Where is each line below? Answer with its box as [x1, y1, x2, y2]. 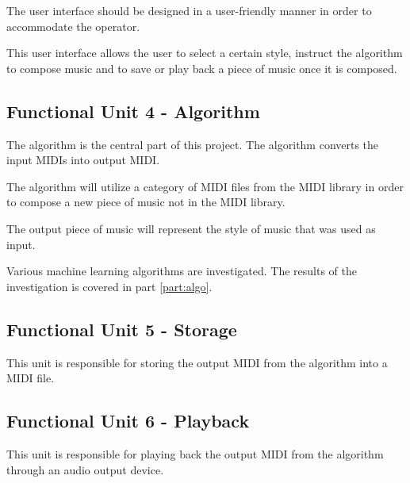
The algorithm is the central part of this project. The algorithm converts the [6, 136, 379, 152]
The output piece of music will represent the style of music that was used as [6, 220, 376, 236]
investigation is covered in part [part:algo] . [6, 278, 213, 294]
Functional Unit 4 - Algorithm [6, 98, 260, 123]
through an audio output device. [6, 461, 164, 477]
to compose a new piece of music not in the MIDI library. [6, 194, 285, 210]
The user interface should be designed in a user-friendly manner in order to [6, 2, 372, 18]
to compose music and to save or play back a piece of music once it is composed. [6, 59, 397, 76]
